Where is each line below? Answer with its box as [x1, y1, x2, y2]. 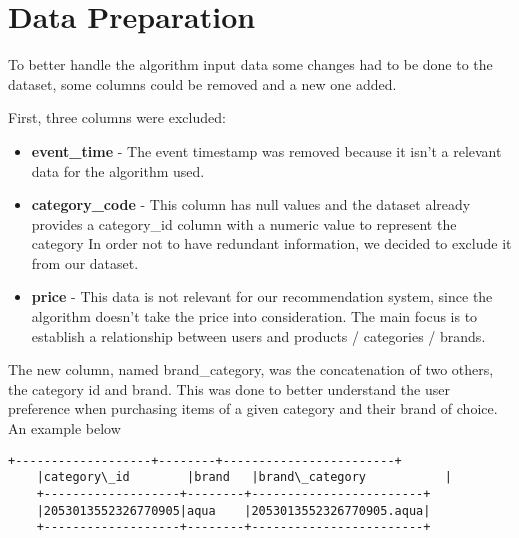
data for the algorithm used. [31, 160, 205, 181]
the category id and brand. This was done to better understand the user [8, 378, 450, 399]
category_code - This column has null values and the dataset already [31, 194, 471, 215]
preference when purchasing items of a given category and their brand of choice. [8, 398, 498, 419]
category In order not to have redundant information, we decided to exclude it [31, 233, 512, 254]
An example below [8, 418, 121, 439]
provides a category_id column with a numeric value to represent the [31, 213, 457, 234]
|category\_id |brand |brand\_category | [36, 470, 452, 485]
